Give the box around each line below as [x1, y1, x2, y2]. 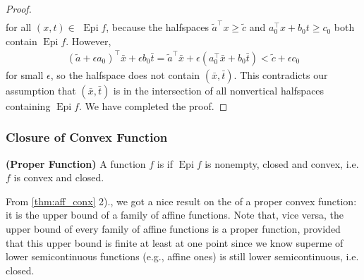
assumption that [6, 83, 76, 97]
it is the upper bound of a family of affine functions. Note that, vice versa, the [6, 207, 344, 222]
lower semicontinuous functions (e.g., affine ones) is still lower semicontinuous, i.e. [6, 249, 359, 264]
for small [6, 67, 44, 82]
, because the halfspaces [106, 20, 209, 35]
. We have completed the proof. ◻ [78, 98, 228, 113]
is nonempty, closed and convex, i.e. [205, 156, 359, 171]
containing [6, 98, 51, 113]
